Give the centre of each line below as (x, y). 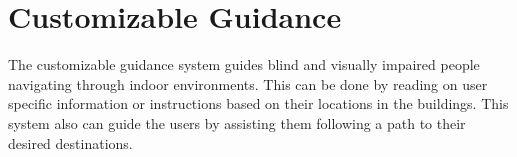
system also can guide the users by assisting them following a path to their (237, 122)
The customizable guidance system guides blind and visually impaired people (244, 64)
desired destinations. (70, 142)
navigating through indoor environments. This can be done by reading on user (248, 83)
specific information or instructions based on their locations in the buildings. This (258, 103)
